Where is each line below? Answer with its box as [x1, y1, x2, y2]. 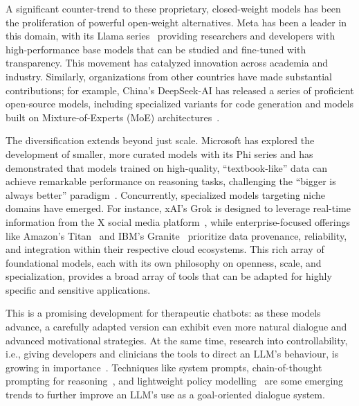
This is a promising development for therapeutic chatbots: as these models [6, 306, 321, 320]
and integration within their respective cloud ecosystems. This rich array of [6, 242, 324, 256]
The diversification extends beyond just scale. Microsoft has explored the [6, 133, 315, 148]
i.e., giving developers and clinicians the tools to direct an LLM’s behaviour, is [6, 346, 339, 361]
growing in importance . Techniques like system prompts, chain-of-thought [6, 360, 322, 374]
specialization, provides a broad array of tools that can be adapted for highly [6, 269, 332, 283]
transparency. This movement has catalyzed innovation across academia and [6, 55, 328, 70]
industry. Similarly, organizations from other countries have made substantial [6, 69, 333, 83]
